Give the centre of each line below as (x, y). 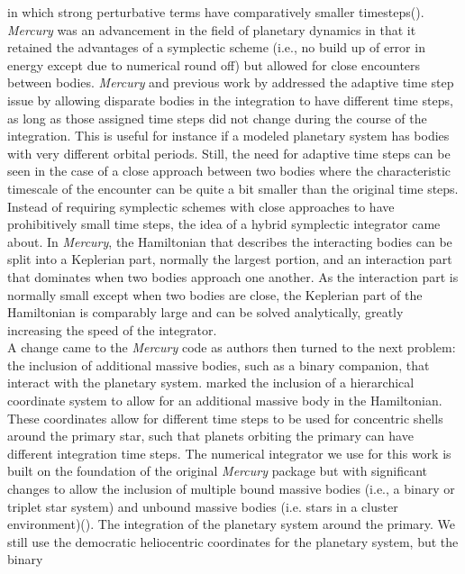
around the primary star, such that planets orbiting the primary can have (210, 436)
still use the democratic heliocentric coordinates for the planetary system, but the (233, 541)
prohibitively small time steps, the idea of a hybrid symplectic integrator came (224, 224)
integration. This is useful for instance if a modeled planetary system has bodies (228, 136)
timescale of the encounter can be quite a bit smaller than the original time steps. (233, 188)
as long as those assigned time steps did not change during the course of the (217, 118)
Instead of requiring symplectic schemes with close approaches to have (201, 206)
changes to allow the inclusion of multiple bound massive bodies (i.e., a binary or (231, 489)
